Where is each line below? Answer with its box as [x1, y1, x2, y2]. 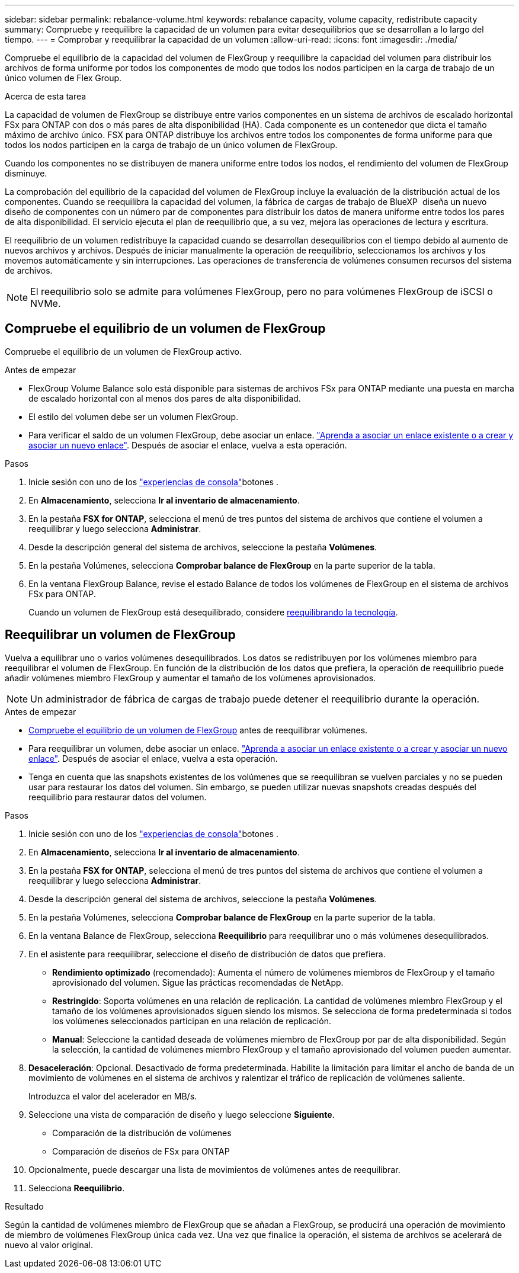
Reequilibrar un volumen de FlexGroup [5, 627, 236, 643]
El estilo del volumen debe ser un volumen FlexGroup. [28, 411, 239, 422]
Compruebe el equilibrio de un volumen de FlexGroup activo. [5, 346, 242, 357]
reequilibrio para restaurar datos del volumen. [28, 791, 207, 802]
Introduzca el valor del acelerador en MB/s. [28, 1091, 197, 1101]
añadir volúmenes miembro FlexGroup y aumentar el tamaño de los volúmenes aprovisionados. [5, 672, 376, 683]
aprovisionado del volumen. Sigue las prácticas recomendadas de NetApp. [52, 977, 344, 987]
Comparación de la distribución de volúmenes [52, 1127, 232, 1138]
